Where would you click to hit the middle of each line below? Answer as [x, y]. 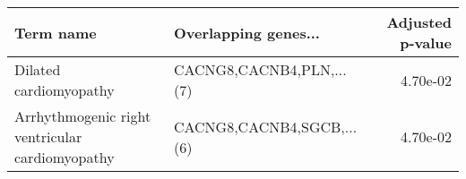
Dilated [38, 69]
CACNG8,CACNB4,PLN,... [260, 69]
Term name [56, 32]
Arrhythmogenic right [83, 116]
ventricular [48, 136]
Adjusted [419, 22]
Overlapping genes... [246, 32]
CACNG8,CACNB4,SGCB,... [265, 126]
